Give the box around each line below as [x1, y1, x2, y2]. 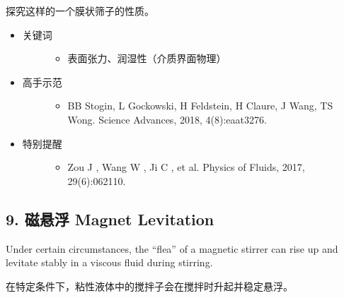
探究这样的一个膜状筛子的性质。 [6, 4, 154, 18]
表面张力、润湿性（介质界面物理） [67, 51, 227, 66]
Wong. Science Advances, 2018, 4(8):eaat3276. [67, 112, 267, 126]
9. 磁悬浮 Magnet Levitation [6, 208, 214, 230]
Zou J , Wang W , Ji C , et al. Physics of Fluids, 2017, [67, 160, 305, 174]
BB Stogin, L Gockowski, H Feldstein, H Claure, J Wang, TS [67, 98, 333, 113]
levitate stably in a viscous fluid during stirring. [6, 255, 213, 270]
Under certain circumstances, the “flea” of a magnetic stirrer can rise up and [6, 241, 338, 256]
